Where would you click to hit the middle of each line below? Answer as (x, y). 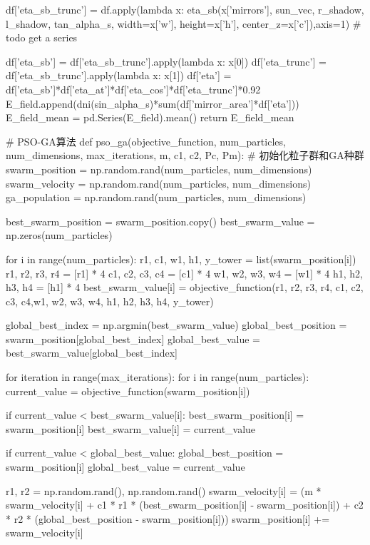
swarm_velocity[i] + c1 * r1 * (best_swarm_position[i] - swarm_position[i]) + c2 (185, 505)
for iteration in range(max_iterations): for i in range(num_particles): (158, 377)
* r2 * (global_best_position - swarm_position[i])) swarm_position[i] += (168, 518)
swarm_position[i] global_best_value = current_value (125, 467)
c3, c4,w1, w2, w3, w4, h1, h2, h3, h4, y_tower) (110, 301)
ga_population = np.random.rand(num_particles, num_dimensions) (156, 197)
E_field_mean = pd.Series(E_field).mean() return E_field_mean (150, 117)
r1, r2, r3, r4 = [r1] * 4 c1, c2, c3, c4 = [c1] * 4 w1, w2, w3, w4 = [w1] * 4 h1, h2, (185, 273)
